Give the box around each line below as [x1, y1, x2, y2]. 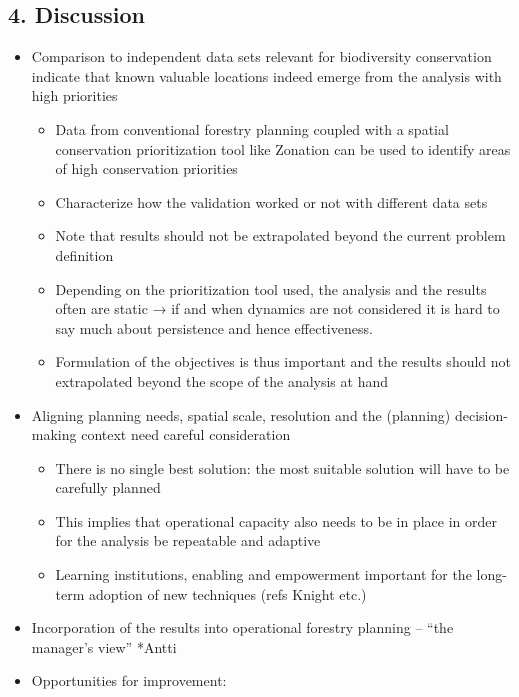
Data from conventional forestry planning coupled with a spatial [55, 118, 449, 139]
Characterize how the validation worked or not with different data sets [55, 191, 488, 212]
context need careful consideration [81, 424, 291, 445]
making [31, 424, 77, 445]
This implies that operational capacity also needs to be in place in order [55, 510, 498, 531]
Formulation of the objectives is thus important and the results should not [55, 351, 512, 372]
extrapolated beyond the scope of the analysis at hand [55, 370, 388, 391]
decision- [454, 404, 508, 425]
